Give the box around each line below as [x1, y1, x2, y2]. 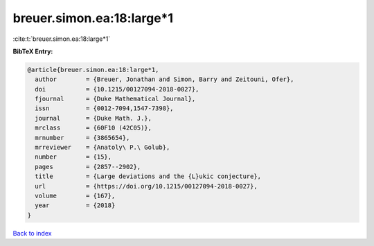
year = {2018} [35, 202, 116, 209]
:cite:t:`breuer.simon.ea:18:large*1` [12, 35, 111, 43]
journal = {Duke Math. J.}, [35, 114, 152, 122]
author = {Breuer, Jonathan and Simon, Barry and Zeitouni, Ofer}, [35, 76, 294, 83]
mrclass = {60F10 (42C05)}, [35, 124, 152, 132]
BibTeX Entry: [12, 47, 53, 55]
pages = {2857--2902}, [35, 163, 141, 170]
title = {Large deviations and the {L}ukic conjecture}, [35, 173, 262, 180]
